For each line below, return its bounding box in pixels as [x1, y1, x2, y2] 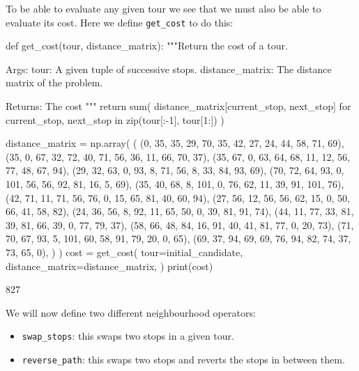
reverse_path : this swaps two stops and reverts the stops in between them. [22, 352, 345, 366]
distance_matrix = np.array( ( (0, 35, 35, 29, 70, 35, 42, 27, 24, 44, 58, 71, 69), [6, 136, 344, 150]
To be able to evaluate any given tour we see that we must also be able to [6, 1, 321, 15]
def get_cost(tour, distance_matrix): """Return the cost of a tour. [6, 38, 288, 53]
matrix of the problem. [6, 75, 103, 90]
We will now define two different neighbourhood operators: [6, 305, 256, 319]
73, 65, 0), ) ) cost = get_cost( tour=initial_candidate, [6, 244, 243, 259]
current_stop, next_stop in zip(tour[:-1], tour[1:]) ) [6, 112, 224, 127]
